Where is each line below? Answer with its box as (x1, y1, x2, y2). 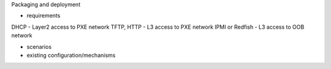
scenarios (26, 43, 52, 50)
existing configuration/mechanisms (26, 51, 116, 59)
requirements (26, 12, 61, 20)
